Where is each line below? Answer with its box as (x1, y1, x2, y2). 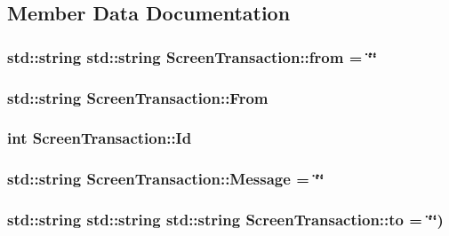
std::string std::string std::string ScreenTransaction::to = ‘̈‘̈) (7, 208, 444, 231)
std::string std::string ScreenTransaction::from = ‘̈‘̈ (7, 45, 378, 67)
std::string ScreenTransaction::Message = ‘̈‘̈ (7, 168, 325, 190)
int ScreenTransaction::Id (7, 127, 192, 149)
